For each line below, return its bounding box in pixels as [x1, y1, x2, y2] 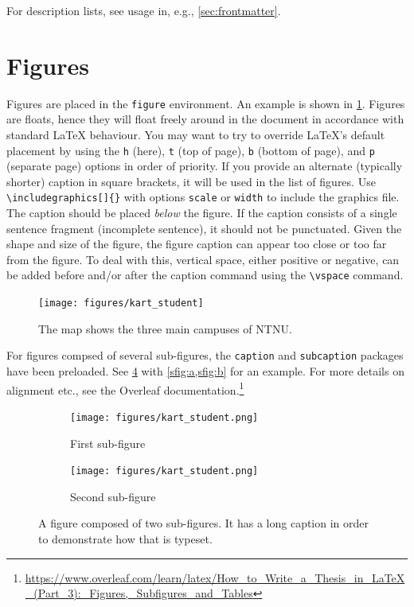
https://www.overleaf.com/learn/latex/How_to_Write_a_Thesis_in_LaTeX [25, 569, 405, 586]
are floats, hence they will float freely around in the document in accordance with [6, 111, 404, 127]
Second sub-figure [70, 488, 156, 504]
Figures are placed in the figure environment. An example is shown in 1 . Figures [6, 95, 405, 111]
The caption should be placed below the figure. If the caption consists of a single [6, 204, 397, 221]
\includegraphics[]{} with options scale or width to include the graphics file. [6, 189, 400, 205]
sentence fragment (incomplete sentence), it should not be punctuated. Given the [6, 220, 402, 236]
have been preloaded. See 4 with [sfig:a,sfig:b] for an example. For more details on [6, 363, 404, 379]
